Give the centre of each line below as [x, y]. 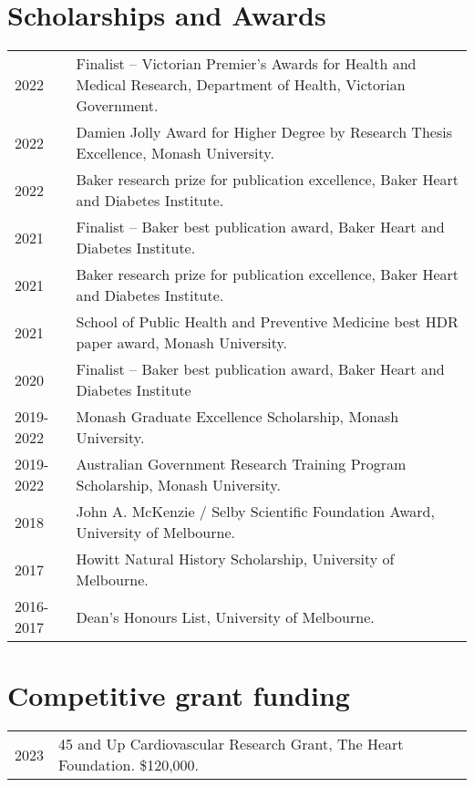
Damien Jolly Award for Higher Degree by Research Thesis [264, 132]
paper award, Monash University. [181, 343]
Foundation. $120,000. [129, 765]
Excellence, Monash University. [175, 153]
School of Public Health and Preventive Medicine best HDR [267, 322]
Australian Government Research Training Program [241, 464]
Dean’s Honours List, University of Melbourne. [225, 616]
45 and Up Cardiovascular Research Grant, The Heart [231, 744]
